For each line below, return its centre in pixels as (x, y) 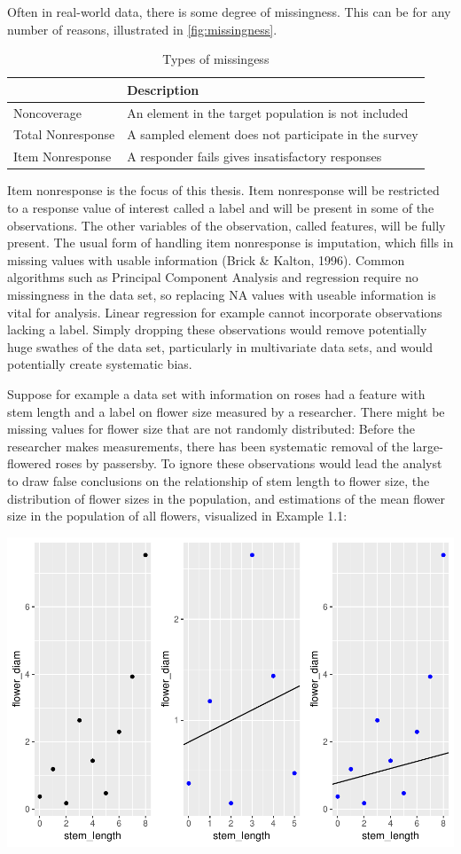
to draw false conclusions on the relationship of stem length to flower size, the (219, 480)
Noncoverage (48, 112)
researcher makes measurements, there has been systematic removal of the (208, 446)
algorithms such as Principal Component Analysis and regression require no (213, 277)
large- (428, 446)
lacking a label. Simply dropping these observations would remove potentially (217, 329)
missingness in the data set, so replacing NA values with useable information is (222, 294)
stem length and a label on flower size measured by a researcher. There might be (226, 411)
